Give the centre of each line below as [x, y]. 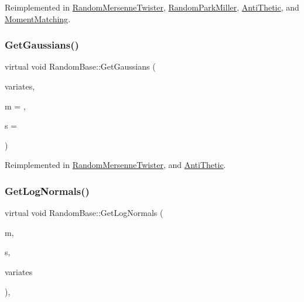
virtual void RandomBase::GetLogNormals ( [84, 213]
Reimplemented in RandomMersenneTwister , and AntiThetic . [115, 165]
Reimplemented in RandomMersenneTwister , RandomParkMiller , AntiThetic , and [152, 7]
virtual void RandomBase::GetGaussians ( [80, 66]
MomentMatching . [38, 18]
